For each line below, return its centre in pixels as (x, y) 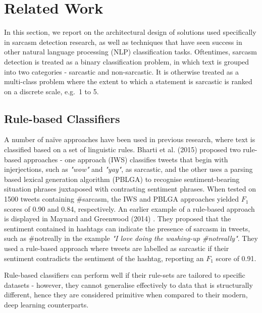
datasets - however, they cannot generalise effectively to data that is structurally (128, 285)
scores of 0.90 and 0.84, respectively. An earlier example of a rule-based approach (129, 208)
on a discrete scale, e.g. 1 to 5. (51, 91)
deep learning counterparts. (46, 304)
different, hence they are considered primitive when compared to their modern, (126, 295)
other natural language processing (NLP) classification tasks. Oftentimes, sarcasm (130, 52)
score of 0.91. (236, 258)
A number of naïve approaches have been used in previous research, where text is (130, 139)
